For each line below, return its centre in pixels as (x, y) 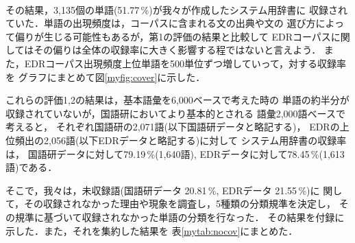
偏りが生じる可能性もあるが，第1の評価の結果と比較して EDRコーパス (173, 36)
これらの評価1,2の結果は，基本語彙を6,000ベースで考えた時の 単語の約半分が (177, 100)
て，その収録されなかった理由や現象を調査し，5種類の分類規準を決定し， (171, 204)
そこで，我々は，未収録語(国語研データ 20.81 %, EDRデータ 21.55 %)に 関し (174, 190)
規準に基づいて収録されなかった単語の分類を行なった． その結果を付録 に (180, 217)
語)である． (32, 167)
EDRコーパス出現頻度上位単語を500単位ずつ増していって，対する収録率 (185, 63)
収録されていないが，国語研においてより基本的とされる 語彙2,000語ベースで (175, 113)
